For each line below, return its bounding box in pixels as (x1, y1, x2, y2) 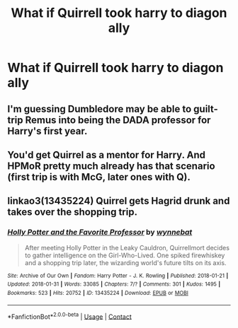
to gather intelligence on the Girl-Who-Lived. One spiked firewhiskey (24, 251, 225, 259)
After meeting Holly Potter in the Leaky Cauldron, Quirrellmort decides (24, 243, 230, 252)
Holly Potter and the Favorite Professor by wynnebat (7, 228, 193, 238)
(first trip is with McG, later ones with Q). (7, 171, 191, 183)
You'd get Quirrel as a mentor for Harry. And (7, 148, 206, 160)
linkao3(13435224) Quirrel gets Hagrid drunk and (7, 195, 230, 207)
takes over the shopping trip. (7, 206, 138, 218)
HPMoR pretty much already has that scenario (7, 160, 215, 172)
